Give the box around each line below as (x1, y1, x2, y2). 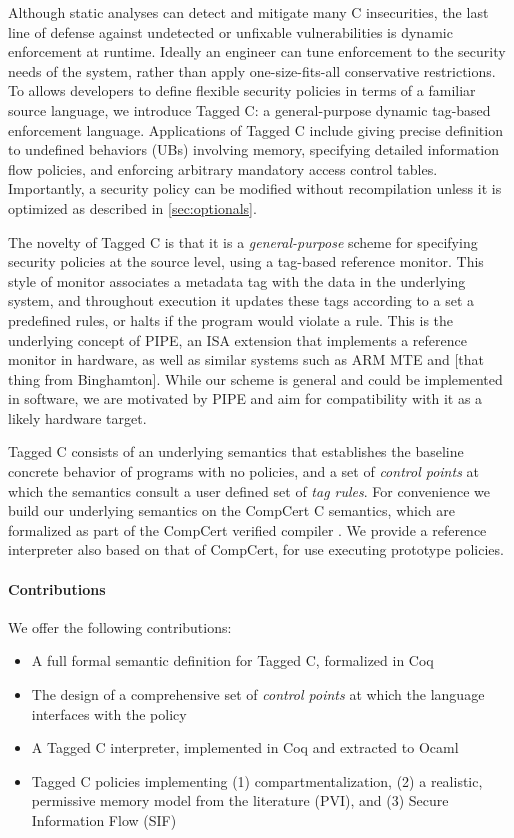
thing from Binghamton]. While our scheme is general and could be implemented (8, 368, 503, 389)
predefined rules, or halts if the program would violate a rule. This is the (8, 309, 454, 330)
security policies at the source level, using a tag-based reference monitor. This (8, 251, 484, 272)
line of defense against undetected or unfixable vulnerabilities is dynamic (8, 21, 453, 42)
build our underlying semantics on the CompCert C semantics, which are (8, 500, 455, 521)
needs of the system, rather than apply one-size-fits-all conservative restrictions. (8, 60, 496, 81)
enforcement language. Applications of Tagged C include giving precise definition (8, 119, 503, 140)
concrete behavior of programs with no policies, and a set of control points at (8, 461, 479, 482)
